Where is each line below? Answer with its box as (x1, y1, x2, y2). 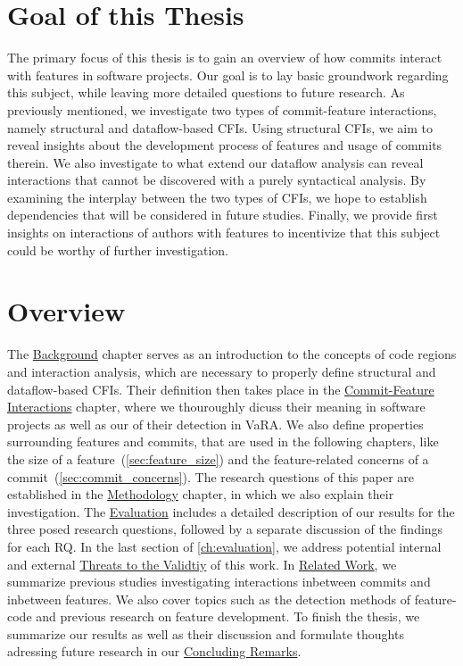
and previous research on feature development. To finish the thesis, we (36, 607, 420, 626)
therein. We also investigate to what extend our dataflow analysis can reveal (7, 153, 424, 171)
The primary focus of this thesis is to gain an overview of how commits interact (7, 48, 442, 67)
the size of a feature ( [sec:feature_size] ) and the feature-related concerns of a (7, 449, 429, 468)
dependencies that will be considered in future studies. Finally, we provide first (7, 205, 438, 224)
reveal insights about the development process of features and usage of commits (7, 136, 442, 154)
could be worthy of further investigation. (7, 240, 228, 259)
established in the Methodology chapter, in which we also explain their (7, 485, 394, 504)
